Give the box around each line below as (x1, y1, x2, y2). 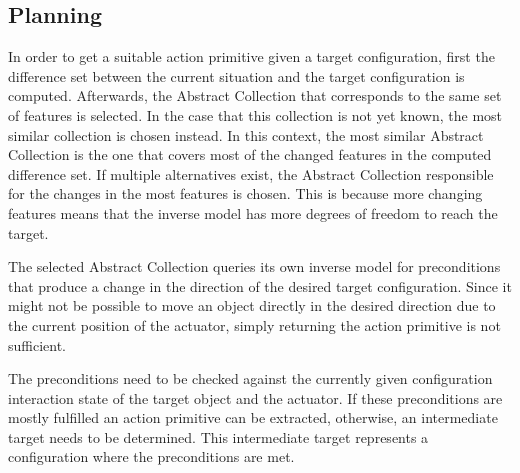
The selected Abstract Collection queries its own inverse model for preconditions (8, 256, 501, 277)
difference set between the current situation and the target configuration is (8, 65, 465, 86)
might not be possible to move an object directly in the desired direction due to (8, 295, 496, 316)
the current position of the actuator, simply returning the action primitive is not (8, 314, 501, 335)
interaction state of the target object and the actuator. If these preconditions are (8, 387, 503, 408)
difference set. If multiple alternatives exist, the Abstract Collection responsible (8, 163, 494, 184)
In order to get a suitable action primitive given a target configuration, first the (8, 46, 495, 67)
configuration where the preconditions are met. (8, 446, 295, 467)
